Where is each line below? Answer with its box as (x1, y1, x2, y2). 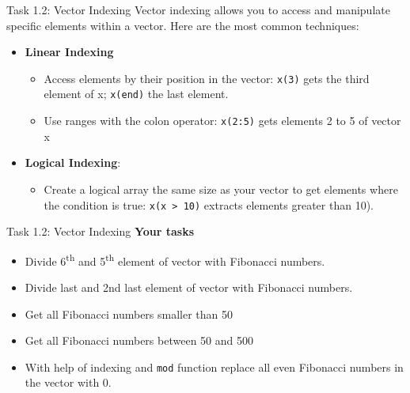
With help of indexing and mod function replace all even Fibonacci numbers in (25, 358, 404, 375)
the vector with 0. (25, 374, 112, 391)
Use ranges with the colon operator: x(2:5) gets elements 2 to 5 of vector (44, 112, 401, 129)
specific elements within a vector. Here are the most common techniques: (6, 17, 359, 33)
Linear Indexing (25, 43, 114, 60)
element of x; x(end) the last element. (44, 85, 229, 102)
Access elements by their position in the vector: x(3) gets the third (44, 70, 370, 86)
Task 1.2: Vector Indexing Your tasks (6, 223, 195, 240)
